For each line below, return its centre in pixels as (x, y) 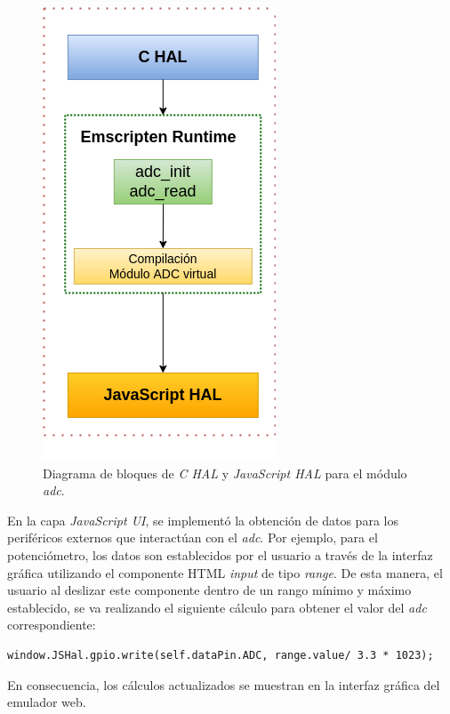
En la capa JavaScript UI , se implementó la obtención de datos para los (203, 520)
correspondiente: (52, 625)
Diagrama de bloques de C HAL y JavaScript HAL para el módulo (225, 473)
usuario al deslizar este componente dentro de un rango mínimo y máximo (209, 590)
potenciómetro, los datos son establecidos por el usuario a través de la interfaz (220, 554)
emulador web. (47, 702)
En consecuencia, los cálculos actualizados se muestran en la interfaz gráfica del (224, 684)
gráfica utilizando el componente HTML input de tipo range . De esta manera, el (225, 572)
